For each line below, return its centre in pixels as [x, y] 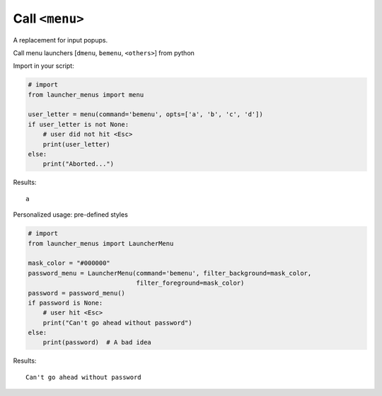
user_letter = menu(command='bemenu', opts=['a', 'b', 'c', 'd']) [145, 114]
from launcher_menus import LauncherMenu [101, 243]
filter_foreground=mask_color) [190, 283]
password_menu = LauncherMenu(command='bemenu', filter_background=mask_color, [170, 273]
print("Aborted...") [79, 164]
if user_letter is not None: [79, 124]
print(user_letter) [77, 144]
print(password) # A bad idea [97, 343]
